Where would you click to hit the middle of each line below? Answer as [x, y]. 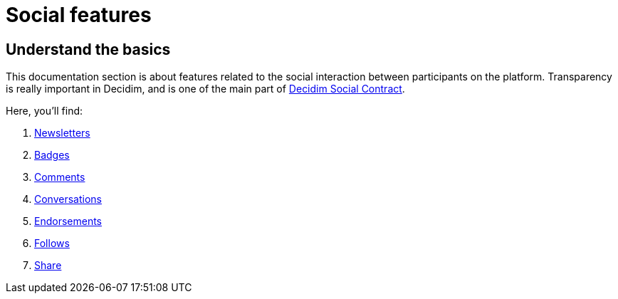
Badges [52, 155]
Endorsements [68, 221]
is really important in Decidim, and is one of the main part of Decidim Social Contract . [205, 89]
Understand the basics [88, 49]
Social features [79, 15]
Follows [52, 243]
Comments [60, 177]
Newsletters [62, 133]
